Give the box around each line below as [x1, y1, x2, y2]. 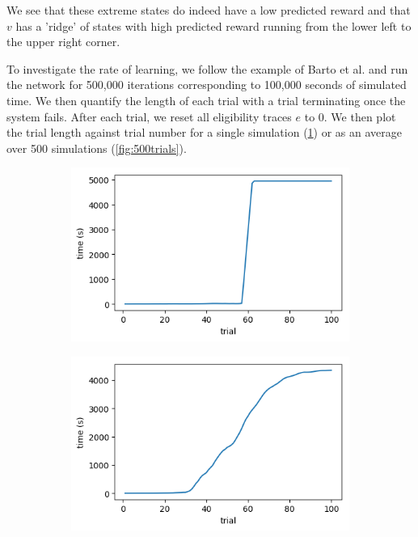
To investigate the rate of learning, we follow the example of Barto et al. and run [6, 60, 408, 77]
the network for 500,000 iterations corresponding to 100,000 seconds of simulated [6, 76, 407, 93]
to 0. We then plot [304, 108, 396, 125]
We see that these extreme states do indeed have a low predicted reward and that [6, 2, 411, 18]
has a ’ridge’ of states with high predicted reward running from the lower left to [15, 17, 412, 34]
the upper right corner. [6, 33, 120, 50]
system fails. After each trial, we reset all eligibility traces [6, 108, 292, 125]
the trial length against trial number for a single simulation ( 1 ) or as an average [6, 124, 403, 141]
